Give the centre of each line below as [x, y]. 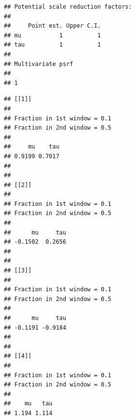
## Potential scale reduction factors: [68, 7]
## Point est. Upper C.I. [52, 26]
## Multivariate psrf [39, 64]
